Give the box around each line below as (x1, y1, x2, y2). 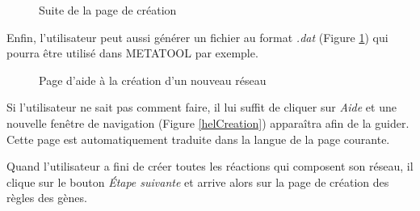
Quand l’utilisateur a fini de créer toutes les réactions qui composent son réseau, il (6, 158, 414, 175)
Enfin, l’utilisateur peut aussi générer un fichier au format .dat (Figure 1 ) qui (6, 28, 388, 45)
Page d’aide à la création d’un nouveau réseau (39, 71, 267, 88)
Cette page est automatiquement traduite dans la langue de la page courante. (6, 130, 390, 147)
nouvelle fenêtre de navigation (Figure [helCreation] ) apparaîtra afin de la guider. (6, 114, 409, 131)
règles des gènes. (6, 189, 87, 206)
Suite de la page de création (39, 2, 177, 18)
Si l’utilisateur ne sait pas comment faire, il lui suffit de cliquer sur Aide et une (6, 99, 397, 116)
